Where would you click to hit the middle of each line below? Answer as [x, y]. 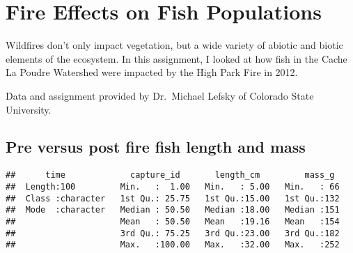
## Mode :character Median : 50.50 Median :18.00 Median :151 [173, 210]
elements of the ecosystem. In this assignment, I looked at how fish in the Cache [176, 58]
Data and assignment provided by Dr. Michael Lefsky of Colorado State [160, 95]
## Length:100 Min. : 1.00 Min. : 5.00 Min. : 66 [173, 186]
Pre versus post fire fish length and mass [156, 147]
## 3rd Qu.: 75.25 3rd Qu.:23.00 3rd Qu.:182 [173, 233]
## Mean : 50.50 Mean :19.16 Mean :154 [173, 221]
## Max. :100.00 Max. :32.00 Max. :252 [173, 245]
